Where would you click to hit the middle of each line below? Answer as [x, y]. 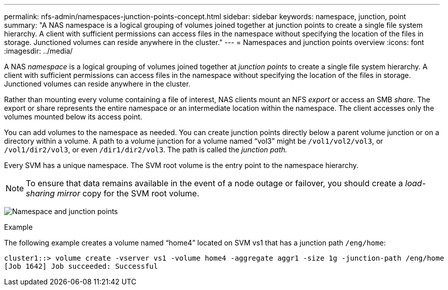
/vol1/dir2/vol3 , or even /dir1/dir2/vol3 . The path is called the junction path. [146, 150]
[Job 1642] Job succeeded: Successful [81, 266]
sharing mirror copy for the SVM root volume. [113, 193]
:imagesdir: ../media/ [39, 51]
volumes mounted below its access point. [73, 117]
